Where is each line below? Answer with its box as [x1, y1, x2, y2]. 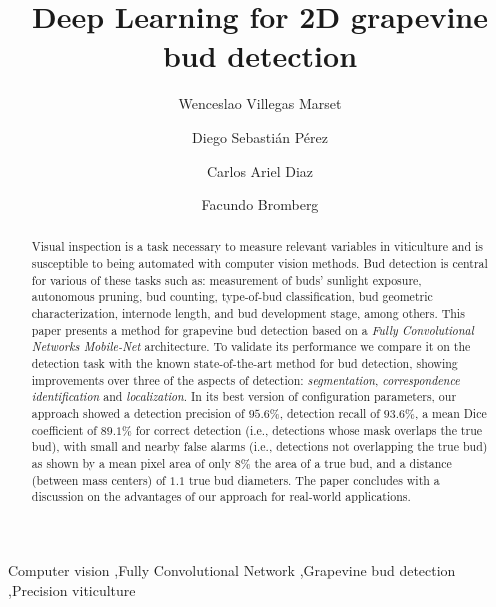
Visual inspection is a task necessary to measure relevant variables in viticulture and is [31, 238, 484, 255]
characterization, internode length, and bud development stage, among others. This [31, 305, 465, 322]
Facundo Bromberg [201, 194, 319, 215]
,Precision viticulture [8, 579, 136, 600]
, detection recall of [279, 405, 380, 422]
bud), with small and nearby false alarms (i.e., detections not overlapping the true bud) [31, 438, 488, 455]
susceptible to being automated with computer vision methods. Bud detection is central [31, 255, 488, 272]
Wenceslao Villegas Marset [178, 93, 342, 114]
